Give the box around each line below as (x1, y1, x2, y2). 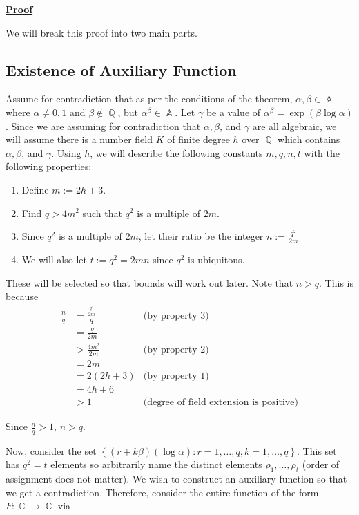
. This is (319, 275, 353, 290)
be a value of (206, 104, 261, 119)
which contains (278, 132, 340, 147)
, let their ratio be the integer (138, 229, 264, 243)
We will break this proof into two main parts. (6, 25, 197, 39)
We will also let (21, 252, 87, 266)
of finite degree (167, 132, 230, 147)
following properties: (6, 159, 92, 174)
